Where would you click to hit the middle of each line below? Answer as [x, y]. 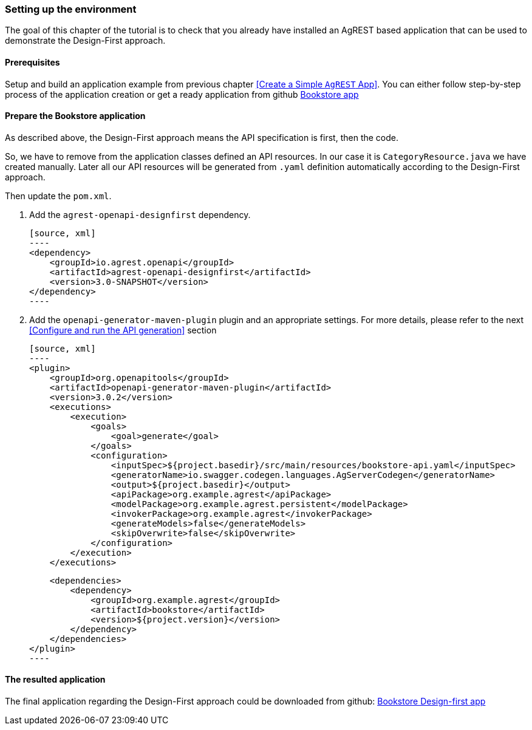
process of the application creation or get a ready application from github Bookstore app [182, 94]
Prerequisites [32, 62]
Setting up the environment [71, 9]
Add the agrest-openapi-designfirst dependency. [140, 214]
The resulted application [55, 680]
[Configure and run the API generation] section [123, 330]
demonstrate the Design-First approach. [85, 41]
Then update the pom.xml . [58, 196]
